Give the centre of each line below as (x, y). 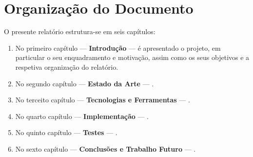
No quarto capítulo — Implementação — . (82, 116)
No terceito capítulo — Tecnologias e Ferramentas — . (103, 100)
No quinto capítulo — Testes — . (66, 132)
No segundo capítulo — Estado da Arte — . (85, 83)
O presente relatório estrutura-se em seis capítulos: (80, 31)
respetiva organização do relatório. (67, 67)
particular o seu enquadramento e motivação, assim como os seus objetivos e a (132, 57)
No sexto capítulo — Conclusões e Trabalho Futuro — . (106, 148)
